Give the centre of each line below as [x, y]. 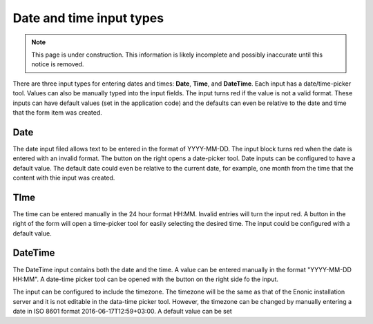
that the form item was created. [58, 112]
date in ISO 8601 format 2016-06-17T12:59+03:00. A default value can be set [123, 312]
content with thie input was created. [64, 178]
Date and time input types [88, 18]
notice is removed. [58, 64]
